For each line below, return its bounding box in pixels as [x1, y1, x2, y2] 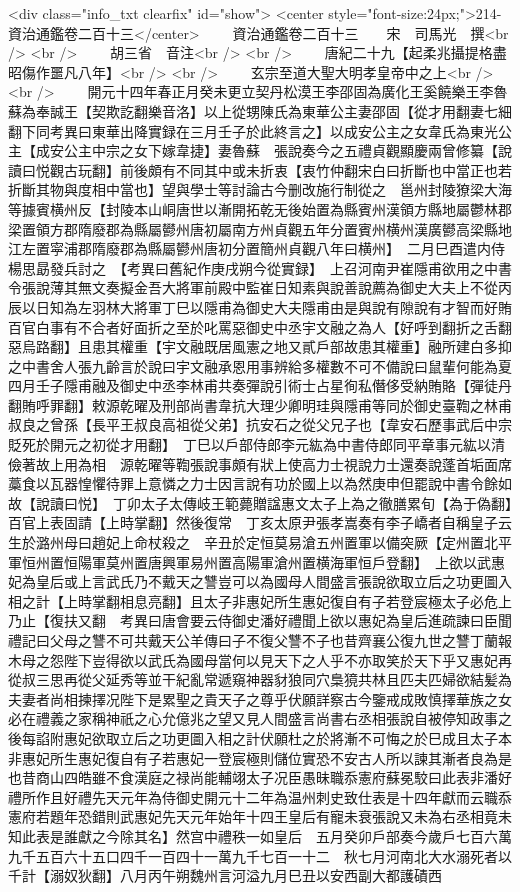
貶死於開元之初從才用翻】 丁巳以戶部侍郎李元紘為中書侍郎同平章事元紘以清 [8, 434, 505, 455]
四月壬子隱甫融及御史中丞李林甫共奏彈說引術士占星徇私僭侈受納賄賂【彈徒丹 [8, 375, 512, 396]
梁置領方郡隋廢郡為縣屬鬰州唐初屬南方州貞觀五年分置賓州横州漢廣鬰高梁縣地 [8, 218, 512, 239]
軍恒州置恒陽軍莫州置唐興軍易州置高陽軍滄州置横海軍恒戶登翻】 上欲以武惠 [8, 551, 505, 572]
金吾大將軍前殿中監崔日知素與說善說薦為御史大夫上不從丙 [133, 277, 512, 298]
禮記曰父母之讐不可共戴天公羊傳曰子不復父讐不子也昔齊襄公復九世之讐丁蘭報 [8, 630, 512, 650]
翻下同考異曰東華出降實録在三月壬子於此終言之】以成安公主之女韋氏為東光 [8, 120, 498, 141]
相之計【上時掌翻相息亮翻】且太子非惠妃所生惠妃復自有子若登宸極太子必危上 [8, 590, 512, 611]
